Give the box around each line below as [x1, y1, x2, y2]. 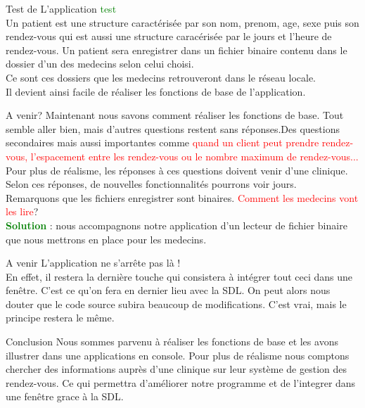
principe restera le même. [6, 310, 115, 325]
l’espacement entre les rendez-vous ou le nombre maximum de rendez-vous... [30, 148, 359, 163]
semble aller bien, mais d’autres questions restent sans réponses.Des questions [6, 121, 340, 136]
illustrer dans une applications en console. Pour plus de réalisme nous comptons [6, 348, 350, 362]
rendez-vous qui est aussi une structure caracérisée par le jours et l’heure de [6, 29, 332, 44]
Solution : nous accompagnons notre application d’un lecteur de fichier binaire [6, 217, 347, 232]
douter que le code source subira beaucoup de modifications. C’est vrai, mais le [6, 296, 347, 311]
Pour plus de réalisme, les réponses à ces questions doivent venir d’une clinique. [6, 162, 348, 177]
